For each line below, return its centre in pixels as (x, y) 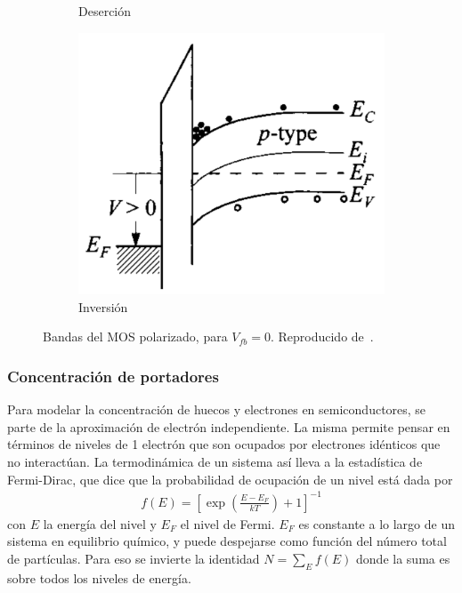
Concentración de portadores (113, 376)
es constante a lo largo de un (377, 523)
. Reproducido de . (322, 337)
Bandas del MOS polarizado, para (135, 337)
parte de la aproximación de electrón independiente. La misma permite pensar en (229, 426)
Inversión (103, 306)
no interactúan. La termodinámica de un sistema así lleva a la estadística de (215, 461)
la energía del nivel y (100, 523)
